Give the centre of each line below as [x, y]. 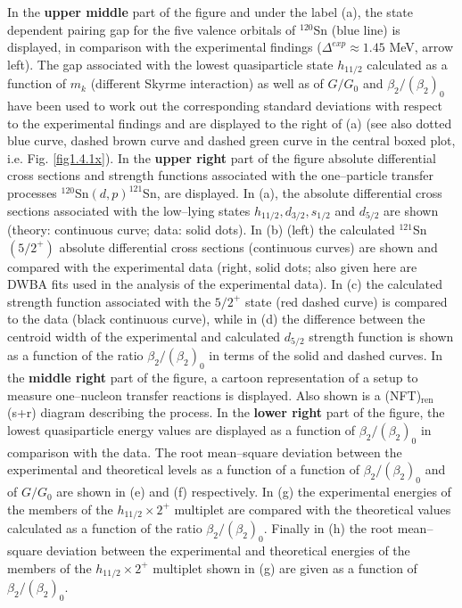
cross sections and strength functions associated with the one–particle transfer [221, 175]
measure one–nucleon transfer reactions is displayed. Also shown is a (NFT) [214, 394]
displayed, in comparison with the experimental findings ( [165, 47]
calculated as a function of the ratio [105, 528]
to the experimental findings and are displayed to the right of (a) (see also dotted [230, 123]
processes [32, 193]
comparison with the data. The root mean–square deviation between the [205, 452]
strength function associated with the [109, 301]
